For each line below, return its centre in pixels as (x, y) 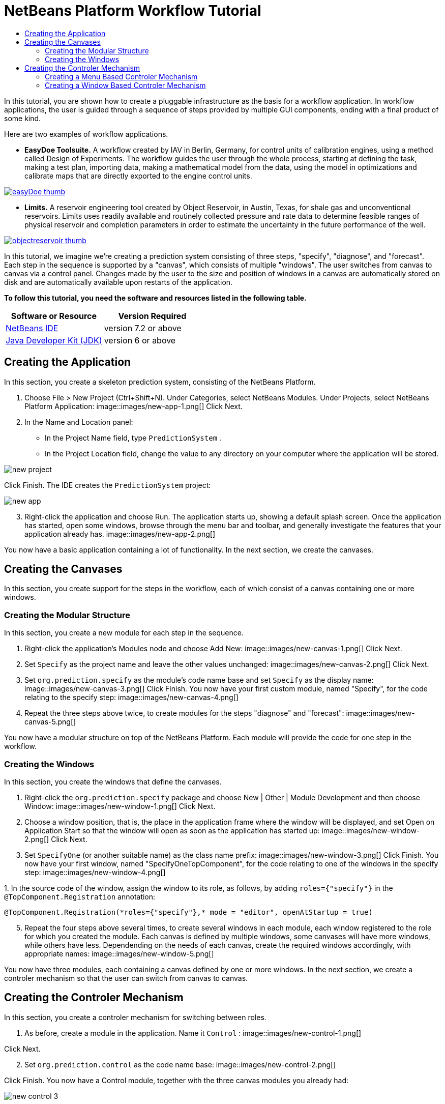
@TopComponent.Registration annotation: (80, 896)
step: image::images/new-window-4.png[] (95, 872)
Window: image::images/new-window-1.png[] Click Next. (120, 806)
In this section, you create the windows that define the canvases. (113, 781)
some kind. (23, 118)
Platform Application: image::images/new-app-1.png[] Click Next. (133, 406)
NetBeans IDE (32, 328)
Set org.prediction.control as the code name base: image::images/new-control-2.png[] (180, 1064)
